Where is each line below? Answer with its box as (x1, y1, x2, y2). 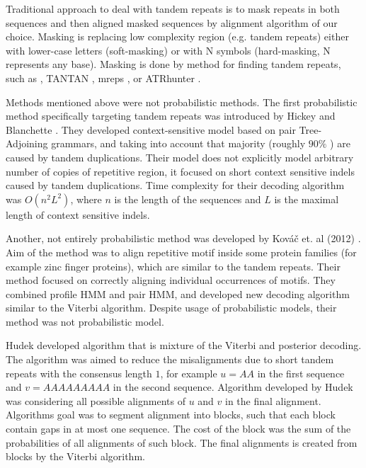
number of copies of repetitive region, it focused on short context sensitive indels (6, 164, 355, 178)
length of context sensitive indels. (6, 207, 150, 222)
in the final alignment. (225, 393, 321, 408)
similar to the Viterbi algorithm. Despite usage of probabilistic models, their (6, 300, 337, 315)
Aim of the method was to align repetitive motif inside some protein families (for (6, 244, 357, 259)
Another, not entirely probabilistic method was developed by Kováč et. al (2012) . (6, 231, 361, 246)
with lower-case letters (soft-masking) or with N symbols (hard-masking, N (6, 42, 331, 57)
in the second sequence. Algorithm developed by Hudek (113, 379, 353, 394)
